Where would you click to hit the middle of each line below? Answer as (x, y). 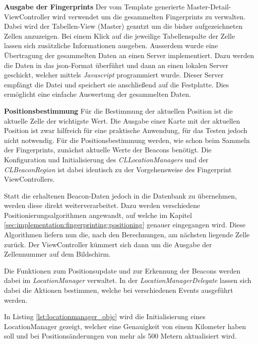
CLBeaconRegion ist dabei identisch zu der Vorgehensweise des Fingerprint (118, 169)
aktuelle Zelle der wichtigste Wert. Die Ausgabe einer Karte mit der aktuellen (122, 120)
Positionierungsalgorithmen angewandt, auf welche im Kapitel (98, 215)
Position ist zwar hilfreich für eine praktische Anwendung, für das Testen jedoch (126, 130)
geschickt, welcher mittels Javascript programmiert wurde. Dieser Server (114, 75)
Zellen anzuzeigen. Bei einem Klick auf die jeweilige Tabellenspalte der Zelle (120, 35)
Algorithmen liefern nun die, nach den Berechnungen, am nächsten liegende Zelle (127, 235)
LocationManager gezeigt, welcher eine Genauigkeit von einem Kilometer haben (125, 326)
